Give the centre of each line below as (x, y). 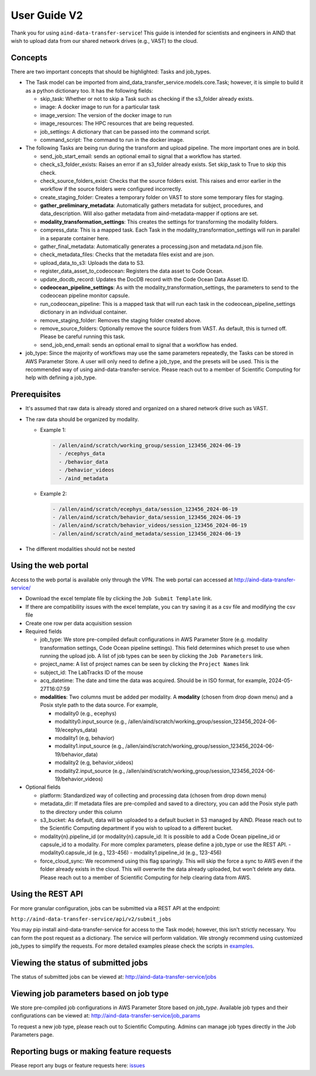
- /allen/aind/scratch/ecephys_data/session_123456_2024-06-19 (145, 509)
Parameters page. (32, 1035)
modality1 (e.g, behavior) (85, 738)
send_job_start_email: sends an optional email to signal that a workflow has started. (141, 156)
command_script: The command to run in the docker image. (112, 139)
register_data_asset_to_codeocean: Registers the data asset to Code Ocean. (132, 271)
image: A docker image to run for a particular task (100, 107)
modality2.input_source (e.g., (90, 771)
